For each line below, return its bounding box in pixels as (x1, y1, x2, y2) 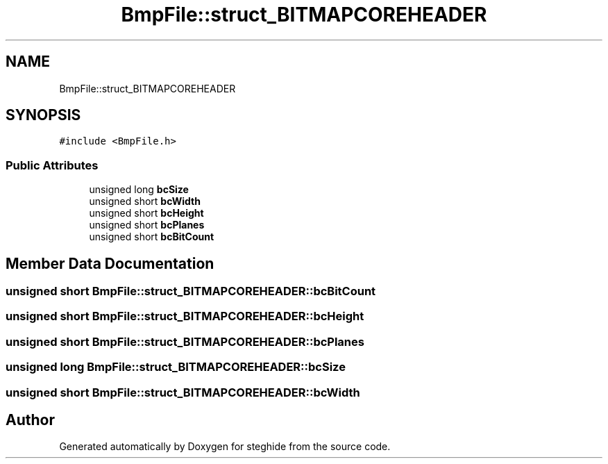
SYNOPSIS (6, 106, 81, 124)
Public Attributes (6, 158, 99, 172)
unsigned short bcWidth (89, 195, 201, 208)
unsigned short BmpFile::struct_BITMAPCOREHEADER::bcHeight (6, 309, 364, 324)
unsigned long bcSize (89, 183, 189, 196)
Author (6, 411, 55, 429)
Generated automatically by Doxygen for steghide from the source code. (59, 440, 391, 453)
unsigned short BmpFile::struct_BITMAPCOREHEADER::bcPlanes (6, 334, 364, 349)
